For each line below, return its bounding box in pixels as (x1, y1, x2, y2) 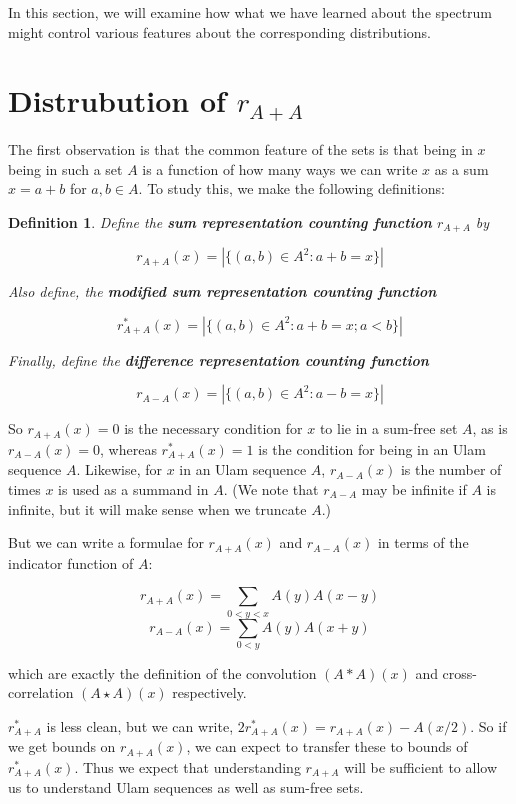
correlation (8, 682, 74, 703)
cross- (442, 662, 478, 683)
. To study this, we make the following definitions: (138, 178, 445, 199)
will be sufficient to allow (344, 756, 498, 777)
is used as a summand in (58, 478, 209, 499)
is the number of (400, 459, 502, 480)
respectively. (172, 682, 247, 703)
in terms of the (377, 532, 469, 553)
